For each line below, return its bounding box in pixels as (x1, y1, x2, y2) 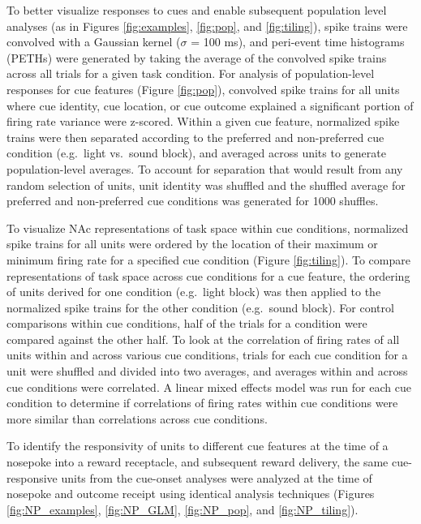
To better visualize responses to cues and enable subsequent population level (6, 2, 387, 18)
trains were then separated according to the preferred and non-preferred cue (6, 128, 384, 145)
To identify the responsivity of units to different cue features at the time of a (6, 437, 389, 454)
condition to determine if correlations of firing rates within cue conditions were (6, 394, 398, 411)
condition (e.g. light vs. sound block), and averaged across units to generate (6, 144, 386, 161)
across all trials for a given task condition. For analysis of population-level (6, 65, 375, 82)
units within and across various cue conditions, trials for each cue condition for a (6, 346, 408, 363)
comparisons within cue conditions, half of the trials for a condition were (6, 315, 367, 332)
